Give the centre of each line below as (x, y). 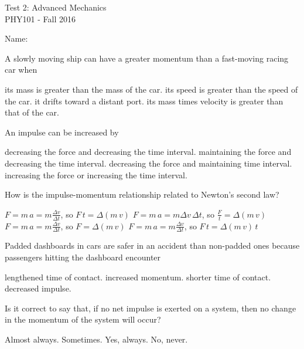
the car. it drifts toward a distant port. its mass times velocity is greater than (144, 101)
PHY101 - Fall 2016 (40, 18)
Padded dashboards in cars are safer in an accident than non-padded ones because (152, 245)
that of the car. (32, 112)
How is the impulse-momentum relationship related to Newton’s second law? (142, 194)
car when (21, 70)
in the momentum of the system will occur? (83, 319)
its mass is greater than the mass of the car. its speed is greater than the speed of (151, 89)
